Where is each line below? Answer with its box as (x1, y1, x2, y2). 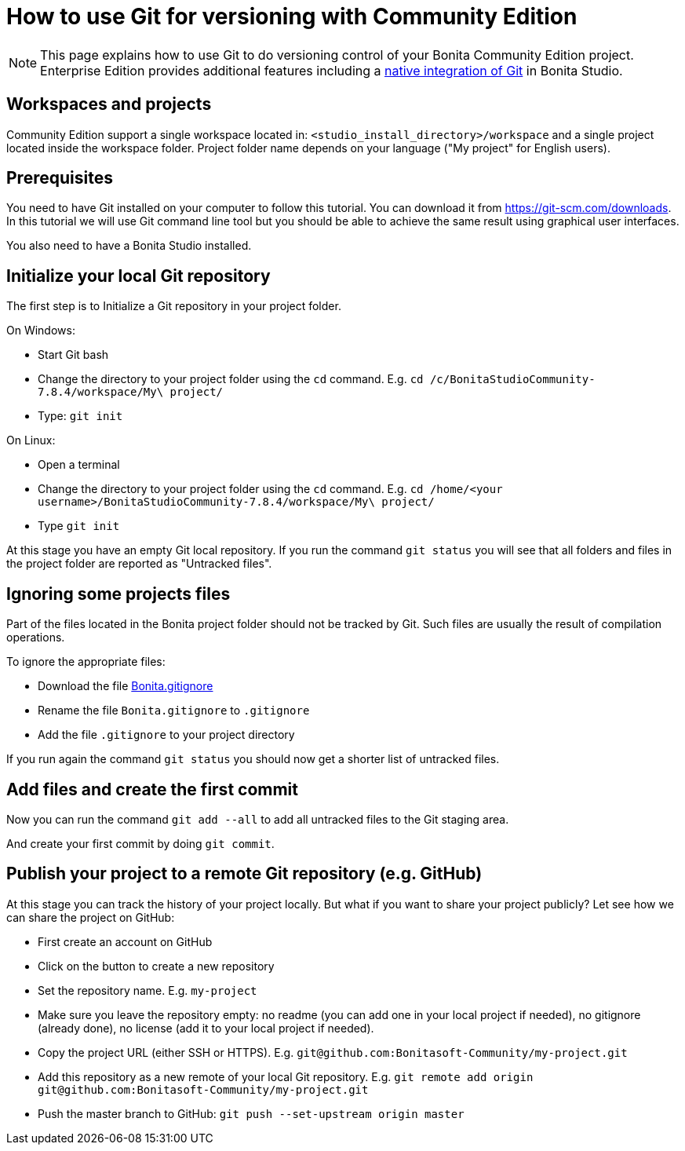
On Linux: (6, 433, 56, 448)
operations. (6, 630, 65, 645)
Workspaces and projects (6, 94, 212, 115)
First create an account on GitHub (38, 934, 213, 948)
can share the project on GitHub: (6, 910, 175, 924)
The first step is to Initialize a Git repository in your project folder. (6, 299, 341, 313)
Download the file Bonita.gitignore (38, 679, 213, 693)
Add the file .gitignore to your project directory (38, 728, 295, 742)
